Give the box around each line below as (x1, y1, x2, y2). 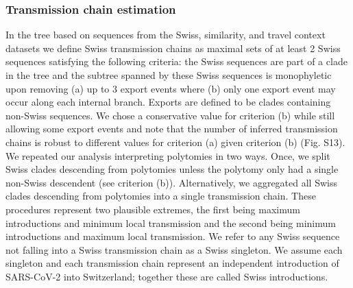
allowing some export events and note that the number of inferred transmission (5, 121, 338, 136)
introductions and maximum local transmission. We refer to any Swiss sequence (5, 229, 340, 243)
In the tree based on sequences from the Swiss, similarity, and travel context (5, 27, 326, 42)
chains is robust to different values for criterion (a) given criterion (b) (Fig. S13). (5, 134, 345, 149)
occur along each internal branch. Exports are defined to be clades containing (5, 95, 331, 109)
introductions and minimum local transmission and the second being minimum (5, 215, 336, 230)
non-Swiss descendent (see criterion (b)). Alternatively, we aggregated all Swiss (5, 175, 337, 189)
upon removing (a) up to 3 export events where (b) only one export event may (5, 81, 336, 95)
